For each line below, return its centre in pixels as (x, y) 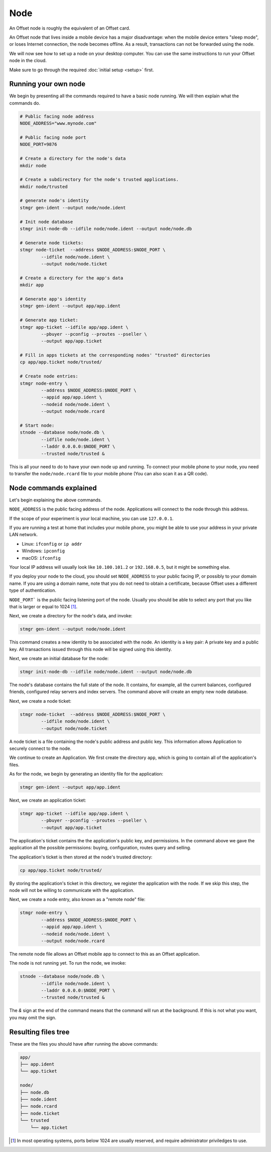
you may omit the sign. (33, 1017)
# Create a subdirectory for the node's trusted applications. (99, 180)
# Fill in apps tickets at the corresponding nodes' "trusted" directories (115, 355)
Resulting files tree (39, 1032)
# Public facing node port (53, 137)
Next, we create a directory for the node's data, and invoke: (71, 616)
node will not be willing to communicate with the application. (72, 890)
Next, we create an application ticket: (48, 800)
